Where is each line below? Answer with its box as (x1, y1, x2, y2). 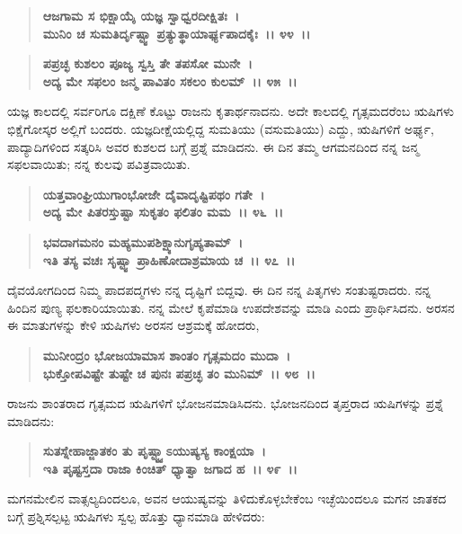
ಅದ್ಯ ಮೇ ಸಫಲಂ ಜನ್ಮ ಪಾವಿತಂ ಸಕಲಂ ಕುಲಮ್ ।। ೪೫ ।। (42, 71, 298, 90)
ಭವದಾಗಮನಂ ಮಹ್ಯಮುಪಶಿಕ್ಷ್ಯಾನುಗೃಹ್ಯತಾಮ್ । (42, 232, 244, 251)
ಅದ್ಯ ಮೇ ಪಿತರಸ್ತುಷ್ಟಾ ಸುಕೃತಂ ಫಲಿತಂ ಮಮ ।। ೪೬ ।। (42, 202, 284, 221)
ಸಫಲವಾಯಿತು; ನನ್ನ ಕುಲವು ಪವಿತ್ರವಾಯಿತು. (7, 155, 191, 174)
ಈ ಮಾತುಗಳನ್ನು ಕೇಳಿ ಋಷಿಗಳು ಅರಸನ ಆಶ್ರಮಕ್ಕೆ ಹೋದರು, (7, 316, 260, 334)
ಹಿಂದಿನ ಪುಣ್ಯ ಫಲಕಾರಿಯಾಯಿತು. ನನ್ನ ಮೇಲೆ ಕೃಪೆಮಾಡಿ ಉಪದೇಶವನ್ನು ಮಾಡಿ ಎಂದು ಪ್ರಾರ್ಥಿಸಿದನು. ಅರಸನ (7, 298, 455, 316)
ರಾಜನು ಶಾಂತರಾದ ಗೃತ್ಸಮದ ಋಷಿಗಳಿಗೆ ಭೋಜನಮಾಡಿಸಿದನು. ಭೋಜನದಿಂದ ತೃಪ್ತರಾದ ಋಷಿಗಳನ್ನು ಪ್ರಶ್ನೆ (7, 394, 444, 413)
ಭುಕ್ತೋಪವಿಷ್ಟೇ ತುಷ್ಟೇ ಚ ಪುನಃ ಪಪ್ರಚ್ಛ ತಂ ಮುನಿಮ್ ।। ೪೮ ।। (42, 363, 315, 382)
